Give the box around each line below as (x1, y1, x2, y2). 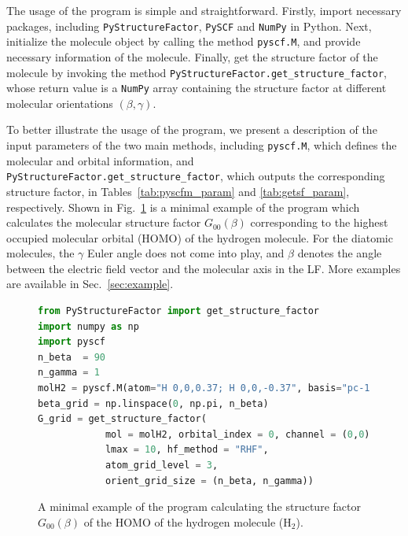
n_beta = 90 (38, 351, 105, 363)
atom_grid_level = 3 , (105, 460, 219, 471)
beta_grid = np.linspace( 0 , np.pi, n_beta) (38, 397, 269, 409)
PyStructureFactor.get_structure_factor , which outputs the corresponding (6, 168, 385, 184)
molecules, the (6, 245, 75, 261)
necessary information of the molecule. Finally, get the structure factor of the (6, 48, 378, 65)
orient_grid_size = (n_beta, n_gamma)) (105, 475, 314, 486)
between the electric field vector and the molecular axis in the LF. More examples (6, 260, 401, 276)
